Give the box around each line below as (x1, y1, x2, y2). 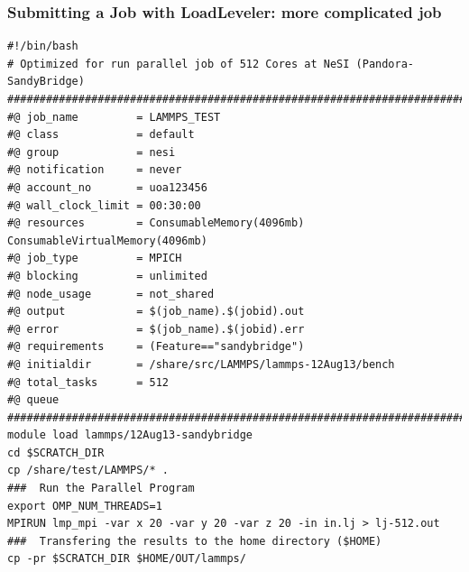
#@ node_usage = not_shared (7, 287, 215, 300)
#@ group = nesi (7, 145, 176, 159)
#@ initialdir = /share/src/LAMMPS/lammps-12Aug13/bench (7, 357, 395, 371)
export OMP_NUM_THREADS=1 (7, 499, 162, 512)
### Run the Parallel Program (7, 482, 195, 495)
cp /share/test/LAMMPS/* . (7, 464, 169, 477)
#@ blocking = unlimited (7, 269, 207, 282)
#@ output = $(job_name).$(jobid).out (7, 305, 305, 318)
